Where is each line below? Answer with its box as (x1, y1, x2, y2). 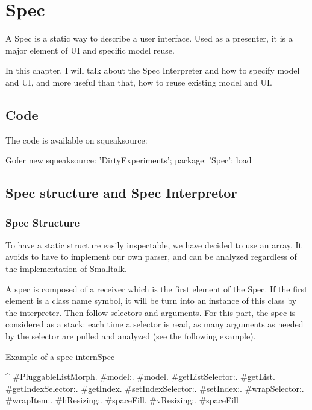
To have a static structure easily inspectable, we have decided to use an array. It (5, 238, 302, 251)
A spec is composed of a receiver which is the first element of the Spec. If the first (5, 282, 308, 295)
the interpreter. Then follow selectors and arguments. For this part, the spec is (5, 306, 296, 318)
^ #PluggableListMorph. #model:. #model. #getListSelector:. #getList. (5, 370, 275, 383)
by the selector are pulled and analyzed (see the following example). (5, 330, 256, 342)
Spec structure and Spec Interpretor (5, 183, 237, 202)
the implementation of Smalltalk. (5, 262, 127, 275)
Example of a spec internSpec (5, 350, 115, 362)
